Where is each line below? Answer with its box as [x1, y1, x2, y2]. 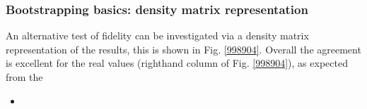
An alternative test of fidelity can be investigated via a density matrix [6, 28, 309, 43]
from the [6, 70, 43, 84]
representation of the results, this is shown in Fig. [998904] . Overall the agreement [6, 41, 361, 56]
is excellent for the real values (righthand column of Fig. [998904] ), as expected [6, 56, 348, 70]
